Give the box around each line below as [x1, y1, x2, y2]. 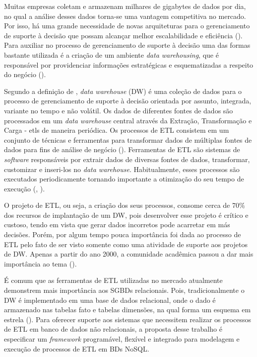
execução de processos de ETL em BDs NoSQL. [4, 343, 149, 354]
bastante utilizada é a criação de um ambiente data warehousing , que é [4, 49, 219, 60]
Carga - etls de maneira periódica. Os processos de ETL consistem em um [4, 125, 229, 135]
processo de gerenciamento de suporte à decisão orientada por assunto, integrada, [4, 95, 252, 106]
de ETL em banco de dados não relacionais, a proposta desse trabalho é [4, 324, 222, 334]
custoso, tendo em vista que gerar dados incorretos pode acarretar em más [4, 219, 230, 230]
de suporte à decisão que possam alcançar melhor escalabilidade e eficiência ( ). [4, 30, 243, 40]
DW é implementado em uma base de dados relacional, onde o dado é [4, 294, 216, 305]
